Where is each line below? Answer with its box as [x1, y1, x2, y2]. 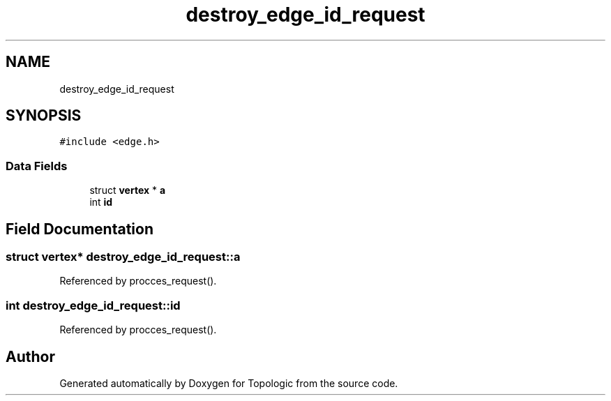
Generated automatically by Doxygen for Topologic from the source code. [59, 377, 398, 389]
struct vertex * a [89, 184, 166, 197]
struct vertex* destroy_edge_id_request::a [6, 250, 241, 264]
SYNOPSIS [6, 107, 82, 125]
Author [6, 347, 55, 365]
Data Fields [6, 158, 68, 173]
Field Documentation [6, 220, 153, 238]
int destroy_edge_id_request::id [6, 298, 181, 312]
